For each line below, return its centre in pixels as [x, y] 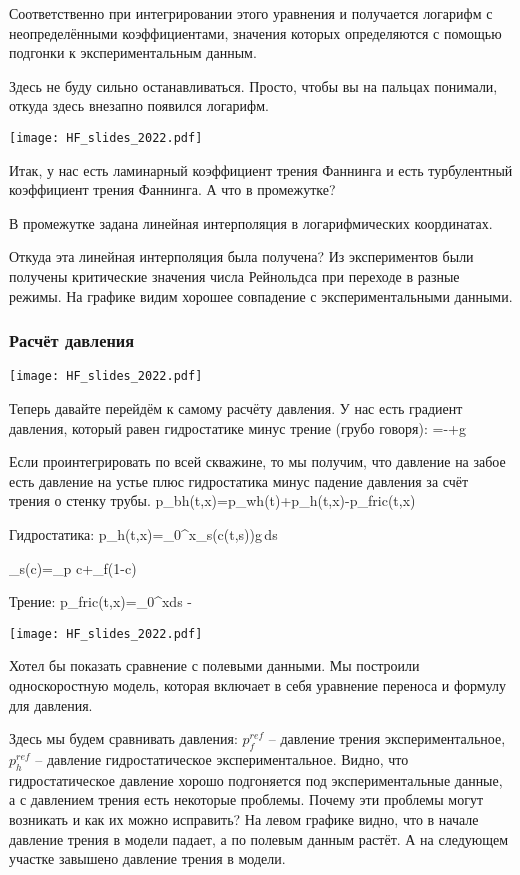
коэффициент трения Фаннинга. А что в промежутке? [172, 189]
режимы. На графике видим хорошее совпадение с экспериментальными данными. [261, 295]
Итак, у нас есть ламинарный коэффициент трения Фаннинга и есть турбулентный [261, 169]
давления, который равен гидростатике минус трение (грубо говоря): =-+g [237, 427]
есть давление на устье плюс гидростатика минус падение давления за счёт [239, 480]
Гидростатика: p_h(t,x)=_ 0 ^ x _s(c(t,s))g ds [143, 534]
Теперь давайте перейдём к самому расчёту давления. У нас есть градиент [236, 408]
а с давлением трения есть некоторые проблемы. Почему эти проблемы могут [246, 799]
